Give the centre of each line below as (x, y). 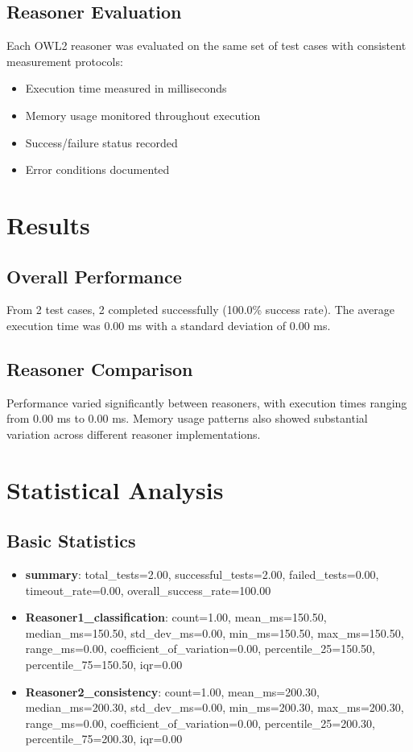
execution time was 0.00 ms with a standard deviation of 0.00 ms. (169, 325)
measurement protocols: (65, 61)
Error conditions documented (97, 169)
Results (48, 224)
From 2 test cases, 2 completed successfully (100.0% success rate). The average (200, 310)
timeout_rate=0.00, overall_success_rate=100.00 (148, 590)
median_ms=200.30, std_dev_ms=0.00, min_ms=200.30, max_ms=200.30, (215, 707)
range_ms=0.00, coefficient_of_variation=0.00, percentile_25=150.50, (200, 649)
